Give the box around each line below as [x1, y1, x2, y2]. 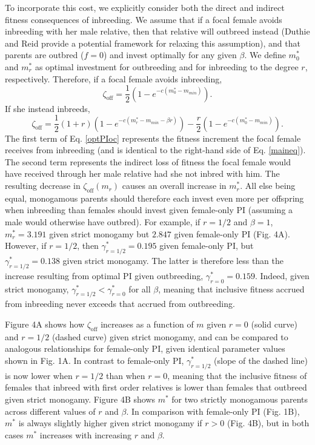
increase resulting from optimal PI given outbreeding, [5, 269, 204, 282]
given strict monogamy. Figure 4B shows [5, 392, 156, 405]
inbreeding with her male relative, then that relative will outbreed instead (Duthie [5, 25, 310, 38]
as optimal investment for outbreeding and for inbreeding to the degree [35, 60, 299, 73]
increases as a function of [101, 318, 194, 331]
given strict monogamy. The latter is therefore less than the [62, 254, 284, 267]
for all [128, 282, 151, 295]
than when [106, 369, 145, 381]
